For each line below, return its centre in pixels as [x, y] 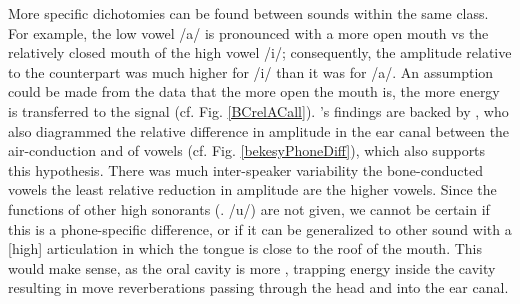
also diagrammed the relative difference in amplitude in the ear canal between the [259, 130]
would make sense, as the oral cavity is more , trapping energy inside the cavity [252, 267]
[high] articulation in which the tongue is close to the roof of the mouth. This [245, 248]
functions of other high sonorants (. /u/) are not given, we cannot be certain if [249, 208]
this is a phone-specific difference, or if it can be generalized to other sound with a [260, 228]
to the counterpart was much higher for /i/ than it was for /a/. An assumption [251, 71]
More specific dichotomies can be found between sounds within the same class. [248, 13]
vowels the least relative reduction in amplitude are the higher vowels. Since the [252, 189]
